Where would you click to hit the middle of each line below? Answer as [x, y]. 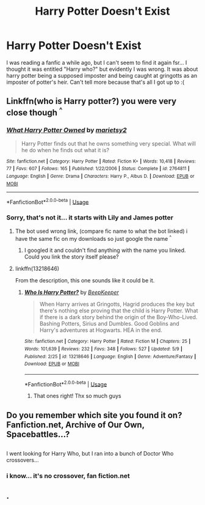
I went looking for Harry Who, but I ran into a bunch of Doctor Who [90, 454]
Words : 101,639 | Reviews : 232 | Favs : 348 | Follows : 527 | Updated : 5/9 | [103, 349]
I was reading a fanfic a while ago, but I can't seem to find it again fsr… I [97, 62]
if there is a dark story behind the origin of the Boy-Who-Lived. [118, 317]
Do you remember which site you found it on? [94, 415]
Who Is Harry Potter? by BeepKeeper [71, 292]
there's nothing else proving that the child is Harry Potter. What [119, 311]
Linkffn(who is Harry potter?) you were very [92, 101]
